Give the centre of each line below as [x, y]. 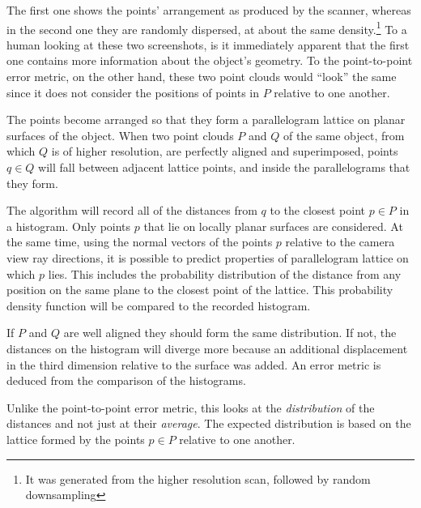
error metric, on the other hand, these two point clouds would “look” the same [202, 77]
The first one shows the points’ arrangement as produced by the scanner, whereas [209, 10]
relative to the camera [340, 242]
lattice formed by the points [76, 439]
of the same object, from [344, 135]
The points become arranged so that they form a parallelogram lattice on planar [206, 120]
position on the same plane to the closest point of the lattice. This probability [200, 290]
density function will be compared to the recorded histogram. [159, 305]
